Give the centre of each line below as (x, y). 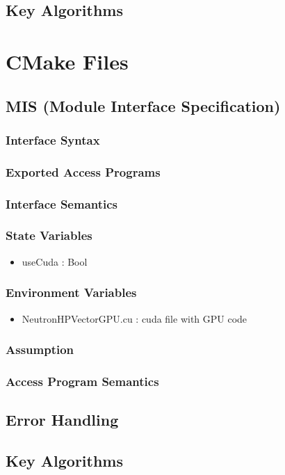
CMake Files (67, 61)
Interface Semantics (62, 203)
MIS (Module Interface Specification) (143, 105)
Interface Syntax (53, 139)
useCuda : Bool (55, 261)
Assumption (40, 349)
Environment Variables (71, 292)
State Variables (49, 235)
